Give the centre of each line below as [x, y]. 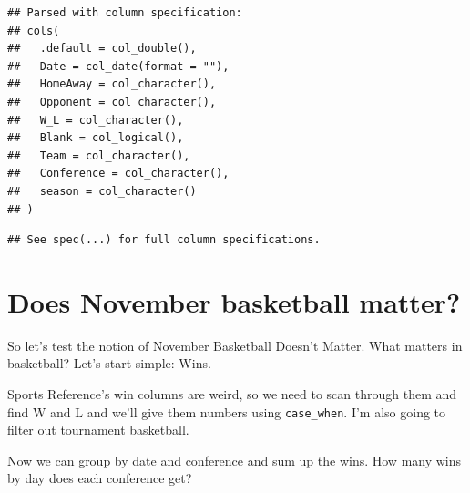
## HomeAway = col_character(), [112, 84]
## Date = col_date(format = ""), [118, 66]
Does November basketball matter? [234, 301]
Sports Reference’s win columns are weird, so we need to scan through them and [232, 394]
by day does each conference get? [100, 478]
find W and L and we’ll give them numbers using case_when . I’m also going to [227, 411]
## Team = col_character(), [99, 155]
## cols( [34, 31]
